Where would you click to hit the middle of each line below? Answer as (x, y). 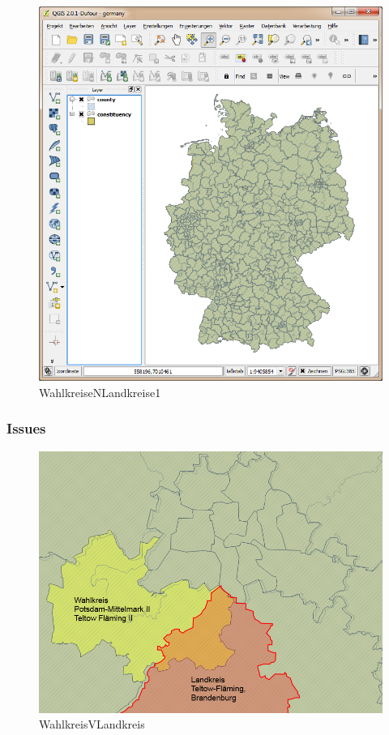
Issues (26, 428)
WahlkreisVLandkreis (92, 724)
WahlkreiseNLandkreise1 (100, 392)
